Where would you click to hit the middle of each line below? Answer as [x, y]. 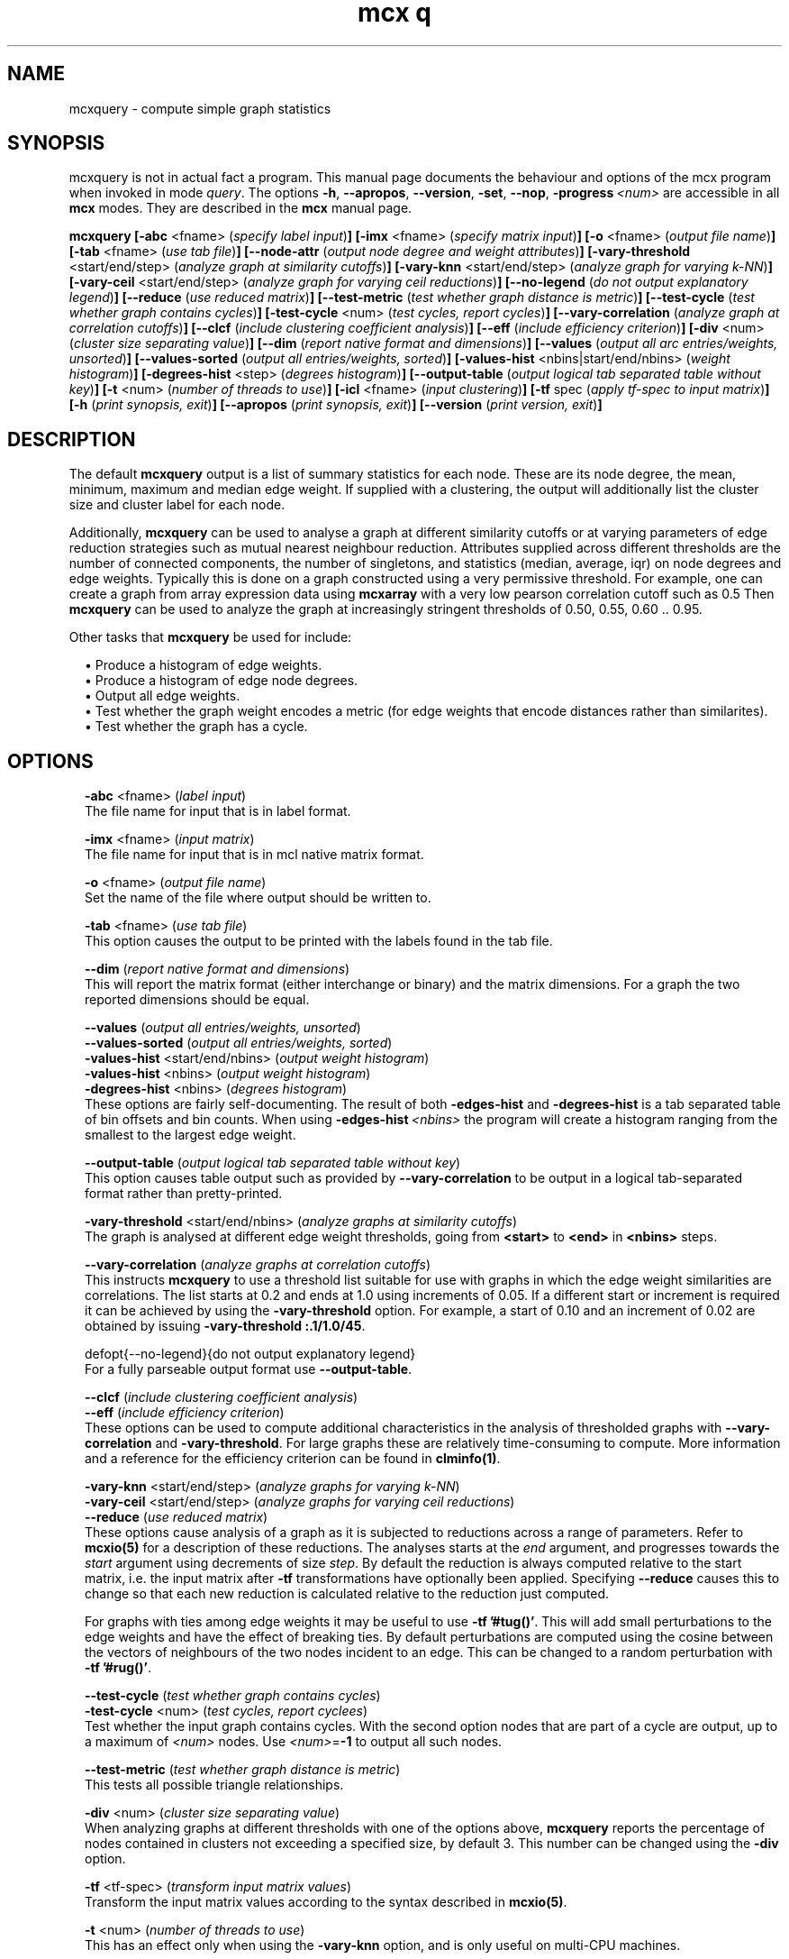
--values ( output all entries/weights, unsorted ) [223, 1028]
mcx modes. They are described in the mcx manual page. [240, 208]
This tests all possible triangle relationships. [214, 1785]
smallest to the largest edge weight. [190, 1135]
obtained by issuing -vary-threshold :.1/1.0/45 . [225, 1326]
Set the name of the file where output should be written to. [258, 898]
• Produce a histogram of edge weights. [204, 665]
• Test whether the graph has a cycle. [196, 727]
